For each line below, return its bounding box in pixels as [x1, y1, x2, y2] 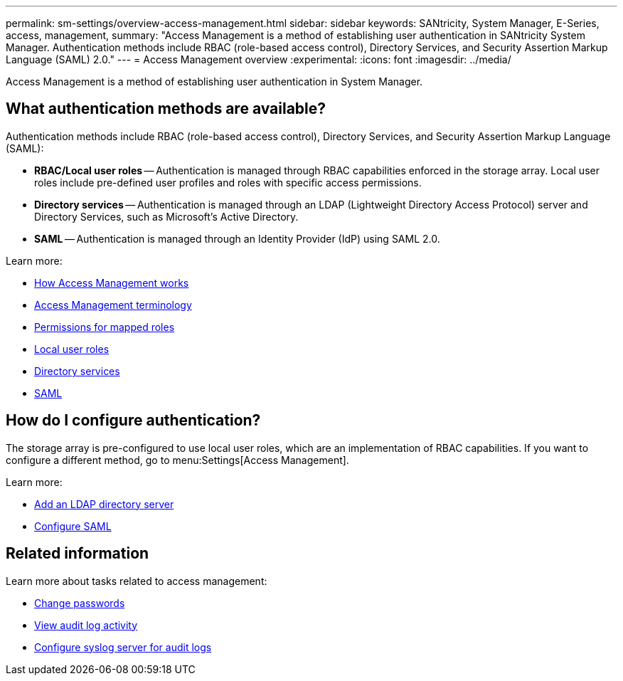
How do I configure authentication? [6, 411, 261, 430]
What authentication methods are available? [6, 100, 326, 118]
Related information [6, 544, 149, 563]
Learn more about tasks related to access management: [6, 574, 267, 587]
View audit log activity [34, 618, 138, 631]
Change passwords [34, 596, 125, 609]
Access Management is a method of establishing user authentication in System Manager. [6, 75, 423, 88]
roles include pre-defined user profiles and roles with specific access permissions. [34, 176, 422, 189]
